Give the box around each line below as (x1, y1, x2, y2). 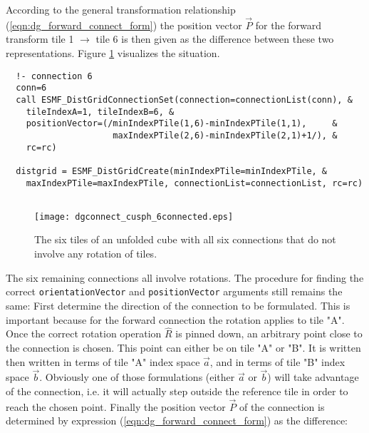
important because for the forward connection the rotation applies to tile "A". (6, 312, 345, 327)
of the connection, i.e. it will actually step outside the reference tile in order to (6, 383, 348, 398)
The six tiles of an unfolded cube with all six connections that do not (34, 232, 336, 247)
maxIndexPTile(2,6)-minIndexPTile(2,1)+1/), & (113, 130, 338, 141)
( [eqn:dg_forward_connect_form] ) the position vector (6, 17, 242, 32)
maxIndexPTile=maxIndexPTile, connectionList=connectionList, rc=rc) (26, 178, 363, 188)
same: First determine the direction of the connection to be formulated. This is (6, 297, 350, 312)
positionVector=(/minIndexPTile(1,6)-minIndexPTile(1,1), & (26, 118, 338, 129)
